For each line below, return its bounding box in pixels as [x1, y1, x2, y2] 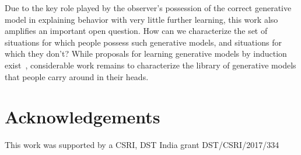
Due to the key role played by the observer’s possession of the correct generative [5, 2, 292, 13]
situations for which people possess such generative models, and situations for [5, 36, 282, 48]
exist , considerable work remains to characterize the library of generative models [5, 58, 296, 71]
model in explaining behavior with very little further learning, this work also [5, 13, 278, 25]
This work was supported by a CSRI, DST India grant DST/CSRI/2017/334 [5, 139, 279, 151]
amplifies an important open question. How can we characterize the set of [5, 25, 268, 37]
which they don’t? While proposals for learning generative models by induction [5, 47, 287, 60]
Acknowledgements [5, 105, 160, 129]
